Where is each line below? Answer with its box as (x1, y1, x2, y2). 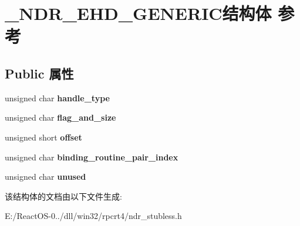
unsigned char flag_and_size (5, 111, 116, 124)
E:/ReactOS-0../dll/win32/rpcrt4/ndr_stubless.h (5, 210, 182, 222)
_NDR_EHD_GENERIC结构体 (5, 1, 272, 25)
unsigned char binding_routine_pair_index (5, 150, 178, 163)
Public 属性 (5, 64, 74, 82)
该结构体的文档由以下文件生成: (5, 190, 122, 202)
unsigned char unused (5, 170, 86, 183)
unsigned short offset (5, 131, 82, 143)
